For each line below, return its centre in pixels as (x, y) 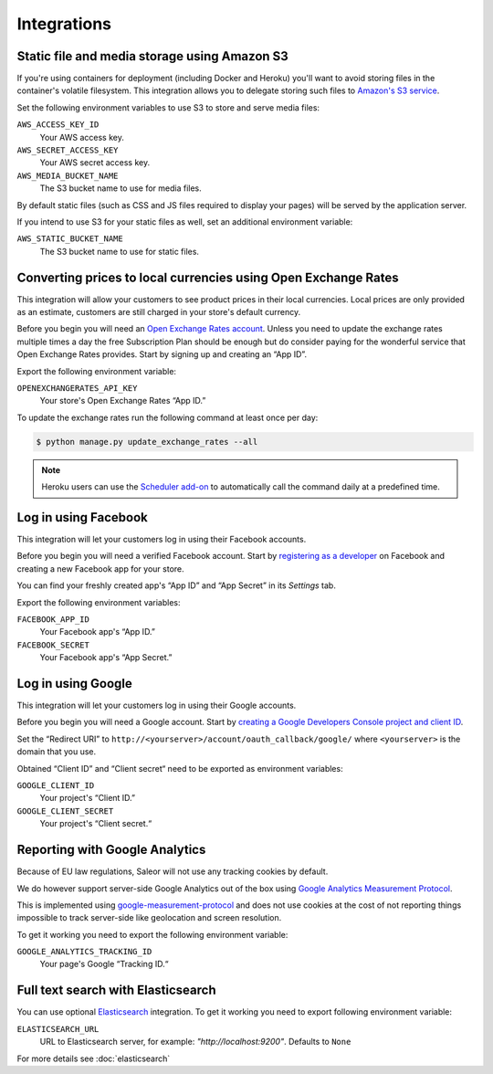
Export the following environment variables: (99, 602)
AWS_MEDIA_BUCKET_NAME (68, 175)
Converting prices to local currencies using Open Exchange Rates (208, 277)
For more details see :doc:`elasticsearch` (94, 1058)
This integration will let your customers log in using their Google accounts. (157, 705)
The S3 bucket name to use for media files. (121, 188)
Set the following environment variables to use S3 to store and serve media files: (168, 107)
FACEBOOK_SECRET (53, 645)
